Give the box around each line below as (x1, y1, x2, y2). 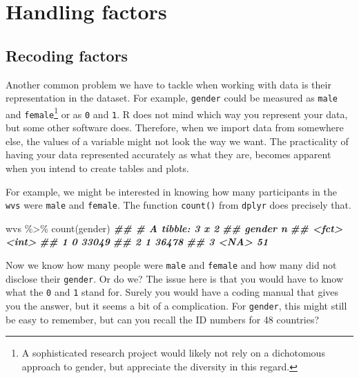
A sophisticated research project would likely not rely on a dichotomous (21, 346, 325, 360)
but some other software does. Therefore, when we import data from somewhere (6, 120, 344, 135)
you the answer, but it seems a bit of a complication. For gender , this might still (6, 298, 347, 312)
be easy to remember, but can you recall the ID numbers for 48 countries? (6, 312, 320, 326)
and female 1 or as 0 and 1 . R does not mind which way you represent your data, (6, 104, 348, 121)
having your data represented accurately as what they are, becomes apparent (6, 147, 331, 162)
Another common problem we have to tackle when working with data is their (6, 77, 331, 91)
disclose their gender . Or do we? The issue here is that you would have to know (6, 271, 344, 285)
